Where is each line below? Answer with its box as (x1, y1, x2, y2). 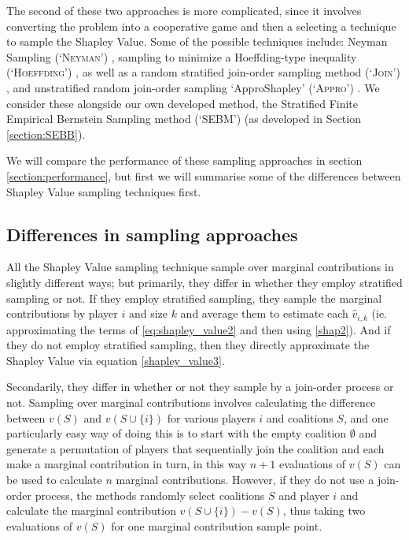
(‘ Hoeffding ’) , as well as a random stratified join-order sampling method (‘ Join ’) (6, 64, 400, 80)
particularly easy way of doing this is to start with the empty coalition (6, 425, 347, 441)
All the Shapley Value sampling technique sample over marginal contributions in (6, 259, 394, 275)
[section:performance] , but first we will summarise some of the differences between (6, 167, 401, 184)
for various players (167, 409, 256, 426)
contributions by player (6, 305, 118, 322)
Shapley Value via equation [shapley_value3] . (6, 352, 225, 368)
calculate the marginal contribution (6, 502, 176, 519)
